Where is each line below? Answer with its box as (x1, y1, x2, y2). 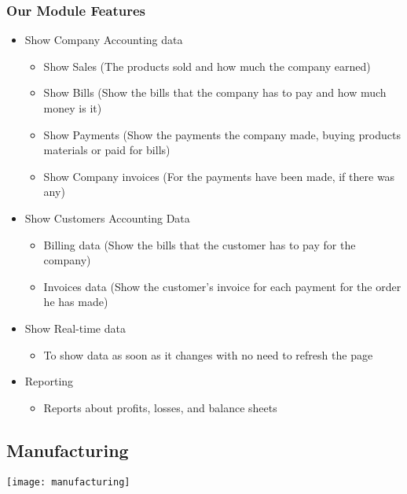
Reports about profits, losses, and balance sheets (43, 399, 277, 415)
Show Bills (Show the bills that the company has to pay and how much (43, 84, 387, 101)
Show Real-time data (24, 319, 126, 336)
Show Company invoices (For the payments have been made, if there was (43, 168, 395, 184)
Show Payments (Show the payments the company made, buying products (43, 126, 401, 142)
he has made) (43, 293, 108, 310)
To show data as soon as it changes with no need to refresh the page (43, 346, 373, 363)
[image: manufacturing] (6, 476, 130, 488)
